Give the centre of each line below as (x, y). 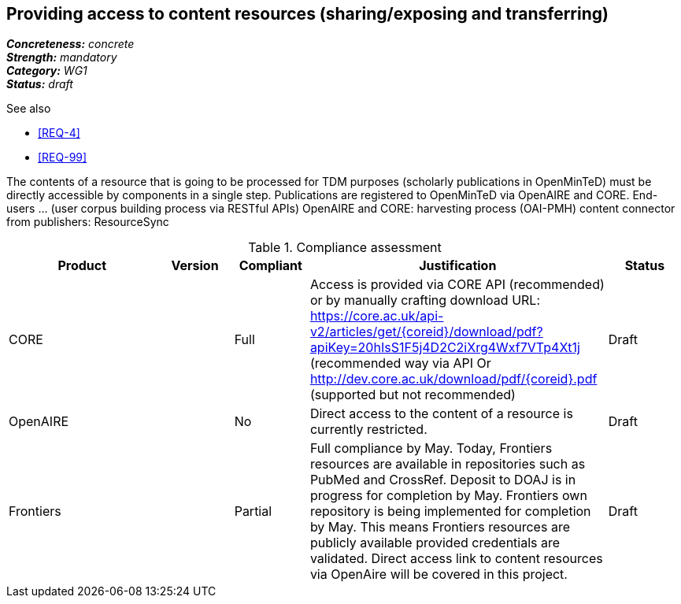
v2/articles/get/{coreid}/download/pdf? (426, 332)
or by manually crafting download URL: (425, 300)
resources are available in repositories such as (448, 464)
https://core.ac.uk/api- (377, 316)
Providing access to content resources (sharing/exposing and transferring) (307, 14)
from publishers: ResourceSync (88, 222)
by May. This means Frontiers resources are (440, 527)
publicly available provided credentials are (435, 543)
